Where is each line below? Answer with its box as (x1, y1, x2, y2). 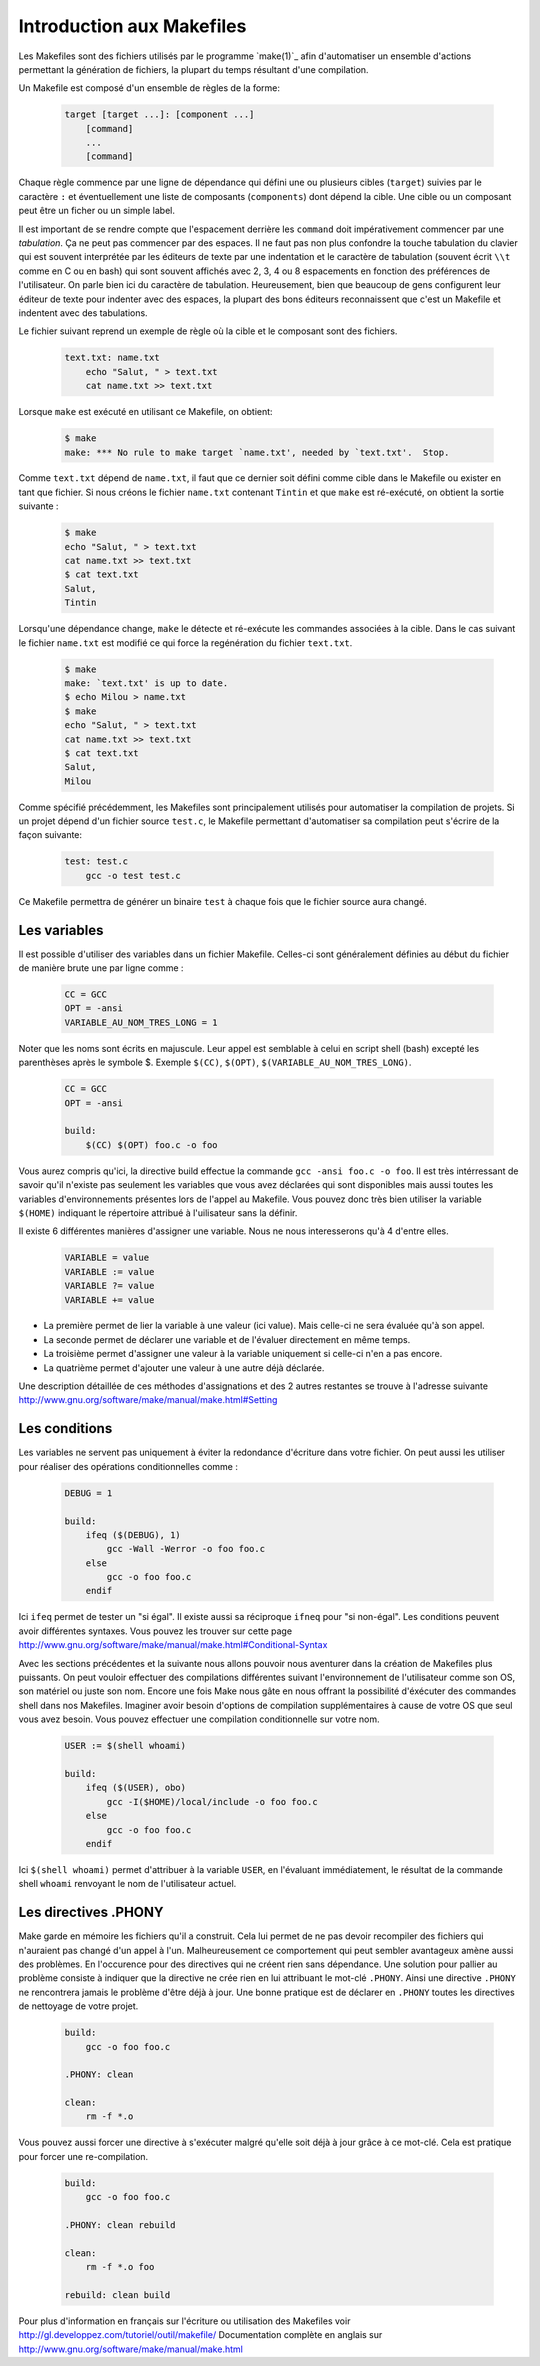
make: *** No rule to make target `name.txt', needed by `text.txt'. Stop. (64, 446, 450, 458)
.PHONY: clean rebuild (64, 2219, 176, 2230)
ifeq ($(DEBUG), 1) (85, 1529, 182, 1540)
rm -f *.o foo (85, 2261, 155, 2273)
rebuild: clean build (64, 2289, 171, 2300)
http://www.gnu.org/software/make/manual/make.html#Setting (18, 1394, 278, 1406)
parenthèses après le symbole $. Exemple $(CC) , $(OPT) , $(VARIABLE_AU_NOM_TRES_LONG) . (18, 1056, 412, 1069)
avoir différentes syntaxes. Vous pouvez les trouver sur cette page (18, 1625, 293, 1637)
